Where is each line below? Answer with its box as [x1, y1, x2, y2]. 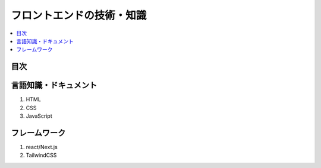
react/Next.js [26, 143, 58, 150]
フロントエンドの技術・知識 [11, 9, 147, 22]
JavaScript [26, 112, 53, 119]
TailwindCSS [26, 151, 57, 159]
